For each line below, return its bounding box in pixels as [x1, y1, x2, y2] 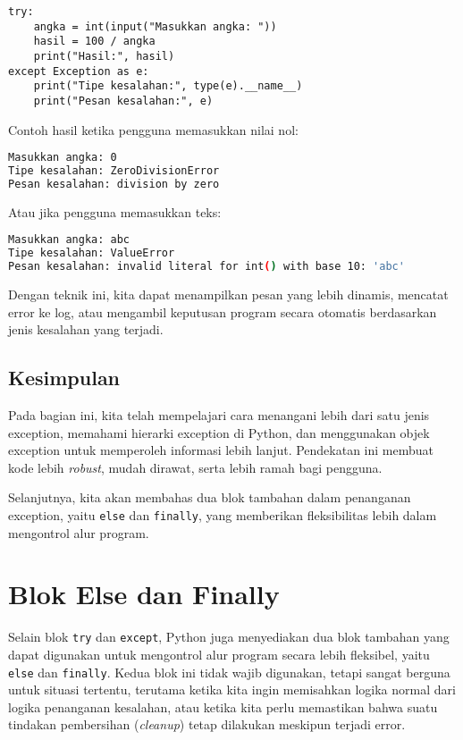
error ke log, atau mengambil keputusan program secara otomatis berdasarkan [8, 302, 437, 321]
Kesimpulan [8, 364, 121, 391]
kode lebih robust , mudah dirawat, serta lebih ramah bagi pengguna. [8, 458, 383, 476]
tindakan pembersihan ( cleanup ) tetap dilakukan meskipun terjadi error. [8, 715, 406, 734]
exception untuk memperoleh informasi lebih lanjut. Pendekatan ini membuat [8, 441, 434, 459]
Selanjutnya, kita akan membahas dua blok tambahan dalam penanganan [8, 488, 411, 507]
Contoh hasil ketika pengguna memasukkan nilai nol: [8, 120, 299, 139]
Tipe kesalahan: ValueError [8, 247, 175, 260]
